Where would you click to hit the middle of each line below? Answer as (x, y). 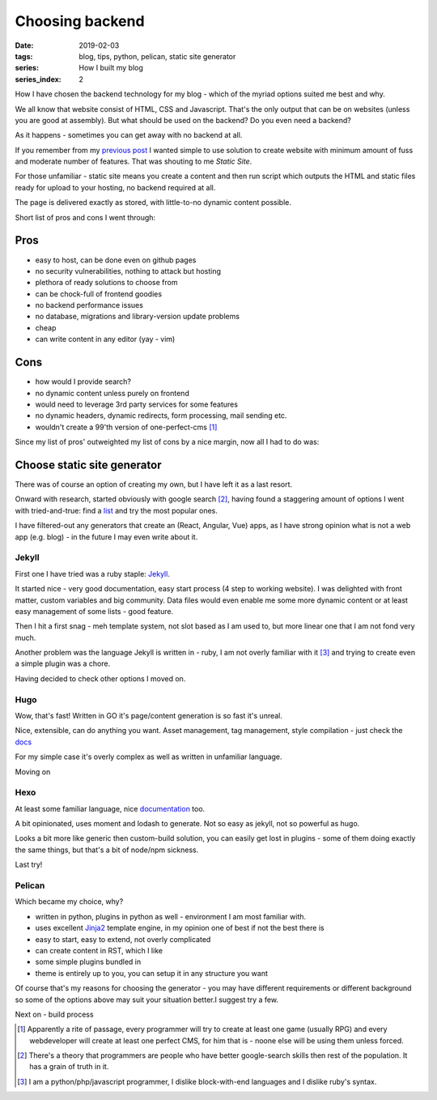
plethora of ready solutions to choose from (106, 283)
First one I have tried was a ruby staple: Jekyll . (92, 573)
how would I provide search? (83, 382)
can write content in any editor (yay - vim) (105, 339)
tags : (24, 56)
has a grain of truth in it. (69, 1067)
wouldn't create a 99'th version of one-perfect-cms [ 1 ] (126, 427)
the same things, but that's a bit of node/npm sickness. (107, 850)
